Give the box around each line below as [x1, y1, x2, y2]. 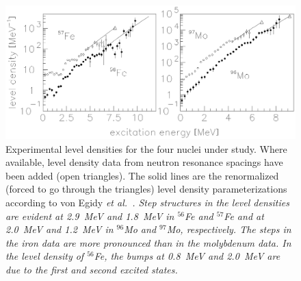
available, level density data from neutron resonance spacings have [5, 155, 283, 169]
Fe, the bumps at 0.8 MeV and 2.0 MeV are [94, 249, 280, 263]
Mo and [124, 222, 157, 236]
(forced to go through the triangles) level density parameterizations [5, 182, 287, 196]
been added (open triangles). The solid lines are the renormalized [5, 168, 279, 182]
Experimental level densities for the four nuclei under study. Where [5, 141, 287, 156]
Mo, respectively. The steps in [166, 222, 291, 236]
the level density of [5, 249, 84, 263]
